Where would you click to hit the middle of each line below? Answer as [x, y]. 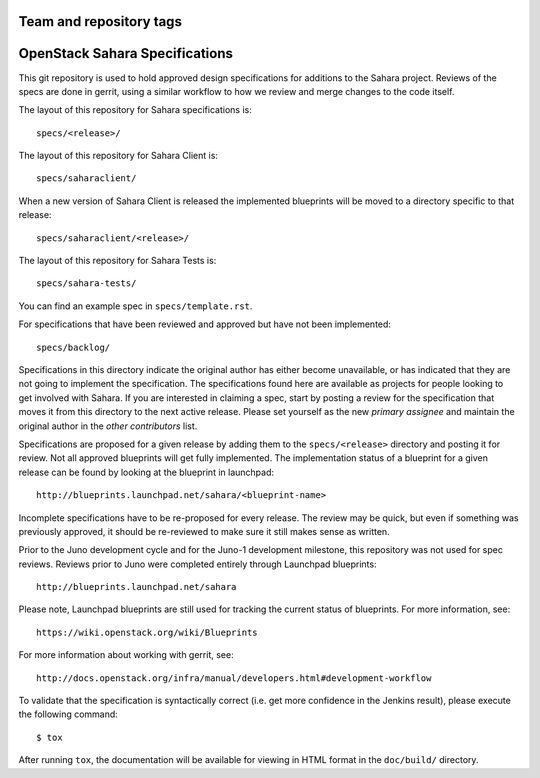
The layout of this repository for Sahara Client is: [118, 156]
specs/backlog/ [73, 347]
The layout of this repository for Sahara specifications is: [135, 110]
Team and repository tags [100, 21]
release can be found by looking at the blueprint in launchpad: [146, 472]
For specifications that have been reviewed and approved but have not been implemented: [205, 324]
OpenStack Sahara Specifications [126, 53]
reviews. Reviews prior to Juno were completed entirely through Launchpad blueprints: [197, 564]
